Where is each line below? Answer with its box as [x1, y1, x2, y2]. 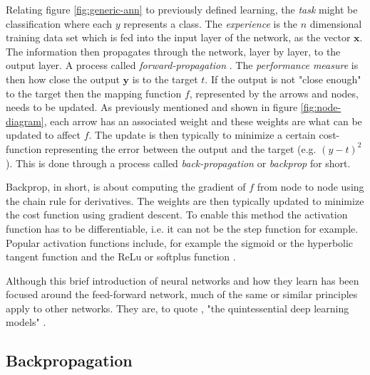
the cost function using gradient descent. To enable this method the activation [6, 207, 348, 222]
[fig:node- [300, 100, 341, 115]
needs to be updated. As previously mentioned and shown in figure [6, 100, 298, 115]
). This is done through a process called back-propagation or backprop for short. [6, 155, 351, 170]
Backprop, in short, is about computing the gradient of [6, 179, 246, 194]
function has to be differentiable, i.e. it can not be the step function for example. [6, 221, 359, 236]
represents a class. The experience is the [123, 16, 298, 31]
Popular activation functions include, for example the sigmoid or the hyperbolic [6, 235, 354, 250]
